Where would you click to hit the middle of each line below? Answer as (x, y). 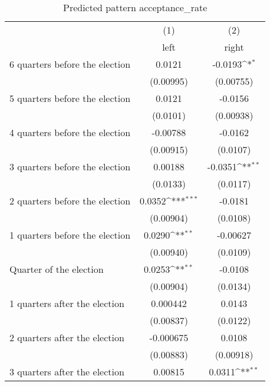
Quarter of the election (57, 269)
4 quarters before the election (70, 132)
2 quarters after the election (67, 337)
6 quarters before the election (70, 64)
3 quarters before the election (70, 166)
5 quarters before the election (70, 98)
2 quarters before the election (70, 201)
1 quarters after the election (67, 303)
